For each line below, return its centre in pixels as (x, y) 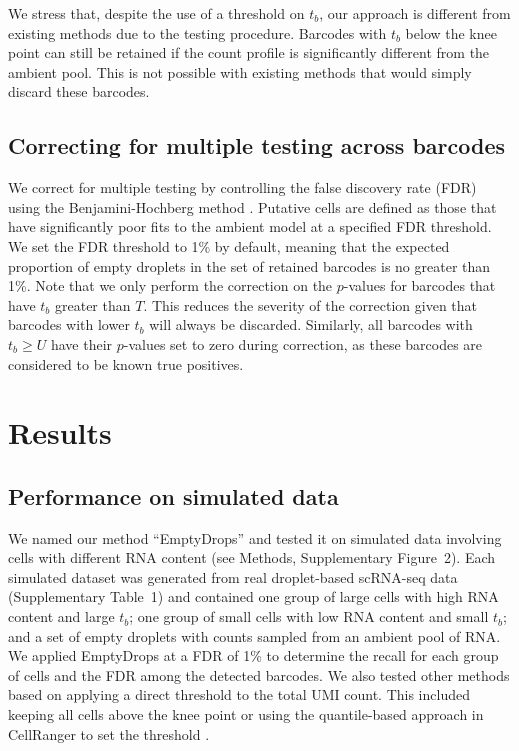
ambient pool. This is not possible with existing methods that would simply (240, 71)
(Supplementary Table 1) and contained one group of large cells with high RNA (253, 596)
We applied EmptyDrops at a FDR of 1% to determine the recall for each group (253, 655)
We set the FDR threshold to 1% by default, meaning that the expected (229, 245)
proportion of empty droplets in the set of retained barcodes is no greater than (249, 265)
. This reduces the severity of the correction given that (310, 304)
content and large (61, 616)
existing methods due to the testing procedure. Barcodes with (197, 32)
